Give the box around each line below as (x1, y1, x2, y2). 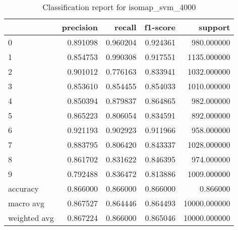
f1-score (144, 21, 176, 33)
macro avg (8, 197, 45, 209)
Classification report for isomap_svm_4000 (42, 1, 196, 13)
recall (114, 21, 137, 33)
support (199, 21, 230, 33)
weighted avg (8, 212, 54, 223)
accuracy (8, 183, 39, 194)
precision (62, 21, 98, 33)
